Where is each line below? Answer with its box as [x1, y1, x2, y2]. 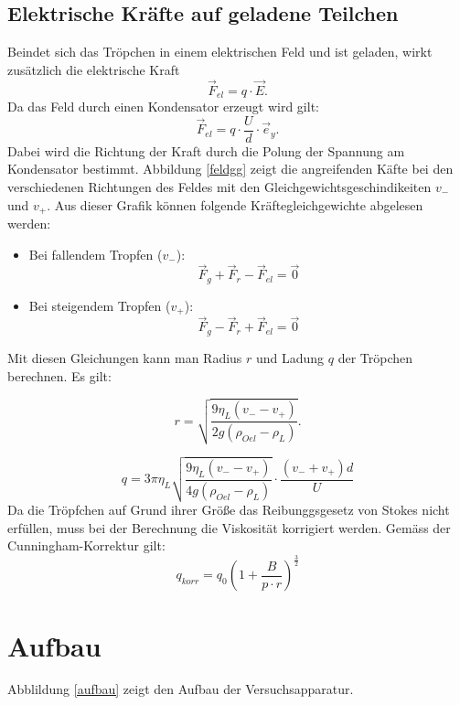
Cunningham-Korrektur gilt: [7, 536, 166, 555]
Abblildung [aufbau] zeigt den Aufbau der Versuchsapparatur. [7, 679, 354, 699]
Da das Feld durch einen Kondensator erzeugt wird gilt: [7, 97, 319, 116]
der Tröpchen [337, 347, 413, 367]
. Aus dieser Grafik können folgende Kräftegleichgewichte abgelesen [47, 195, 423, 214]
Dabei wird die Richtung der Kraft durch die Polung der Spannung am [7, 141, 405, 160]
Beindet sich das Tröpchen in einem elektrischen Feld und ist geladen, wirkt [7, 42, 433, 61]
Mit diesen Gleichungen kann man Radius [7, 347, 242, 367]
